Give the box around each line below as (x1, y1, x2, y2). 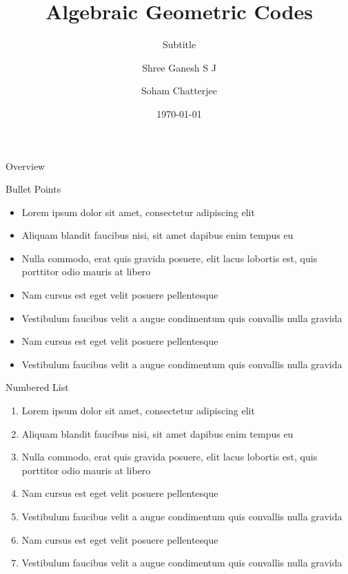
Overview (6, 158, 45, 173)
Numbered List (6, 380, 69, 394)
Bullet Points (6, 182, 61, 196)
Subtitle (162, 37, 196, 52)
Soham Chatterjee (141, 83, 218, 98)
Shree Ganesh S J (142, 60, 216, 74)
